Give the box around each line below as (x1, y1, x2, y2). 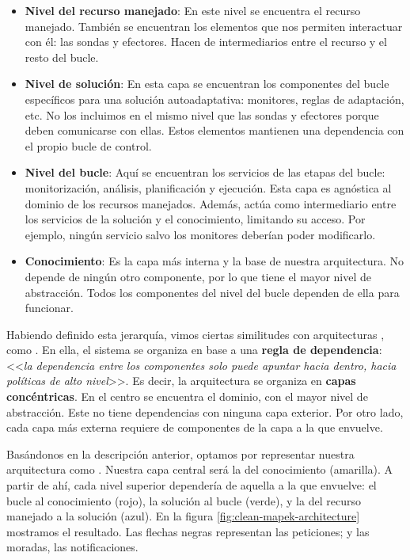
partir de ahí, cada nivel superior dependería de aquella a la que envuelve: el (6, 477, 377, 493)
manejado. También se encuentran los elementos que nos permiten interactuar (25, 17, 403, 34)
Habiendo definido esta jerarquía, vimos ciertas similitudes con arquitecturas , (6, 326, 385, 342)
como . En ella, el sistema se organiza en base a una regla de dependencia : (6, 341, 382, 358)
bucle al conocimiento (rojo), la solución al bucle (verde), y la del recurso (6, 492, 361, 509)
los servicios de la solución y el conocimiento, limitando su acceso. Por (25, 211, 366, 227)
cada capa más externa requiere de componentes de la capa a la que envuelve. (6, 419, 383, 436)
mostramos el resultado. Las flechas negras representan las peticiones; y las (6, 523, 370, 539)
